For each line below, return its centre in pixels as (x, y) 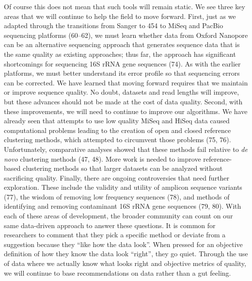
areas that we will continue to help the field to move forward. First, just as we (120, 16)
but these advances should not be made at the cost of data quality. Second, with (123, 101)
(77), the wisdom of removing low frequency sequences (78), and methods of (117, 196)
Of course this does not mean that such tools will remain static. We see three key (125, 6)
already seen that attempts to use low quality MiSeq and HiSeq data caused (117, 121)
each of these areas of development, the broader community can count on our (118, 216)
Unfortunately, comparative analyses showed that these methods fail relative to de (126, 149)
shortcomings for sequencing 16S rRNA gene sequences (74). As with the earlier (122, 63)
